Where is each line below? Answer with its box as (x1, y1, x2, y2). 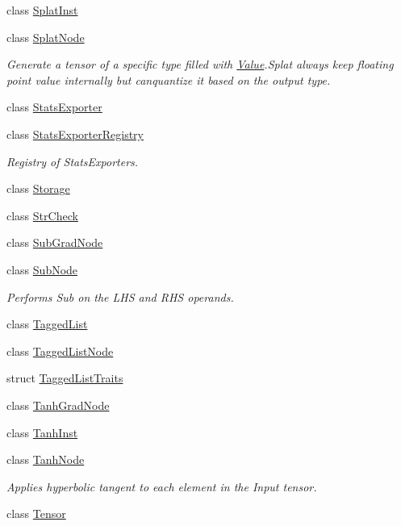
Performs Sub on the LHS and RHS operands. (6, 288, 234, 305)
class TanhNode (6, 451, 85, 468)
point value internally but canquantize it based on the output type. (6, 71, 331, 88)
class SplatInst (6, 2, 78, 18)
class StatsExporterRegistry (6, 125, 144, 142)
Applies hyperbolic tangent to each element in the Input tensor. (6, 478, 317, 495)
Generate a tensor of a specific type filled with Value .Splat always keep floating (6, 56, 394, 73)
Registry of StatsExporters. (6, 152, 139, 169)
